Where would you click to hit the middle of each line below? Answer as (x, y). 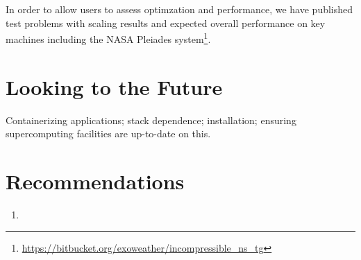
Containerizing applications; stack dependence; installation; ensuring (151, 120)
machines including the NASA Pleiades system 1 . (108, 38)
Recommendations (95, 181)
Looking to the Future (114, 86)
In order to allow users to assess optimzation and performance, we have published (179, 9)
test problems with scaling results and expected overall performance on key (166, 23)
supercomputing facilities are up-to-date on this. (108, 133)
